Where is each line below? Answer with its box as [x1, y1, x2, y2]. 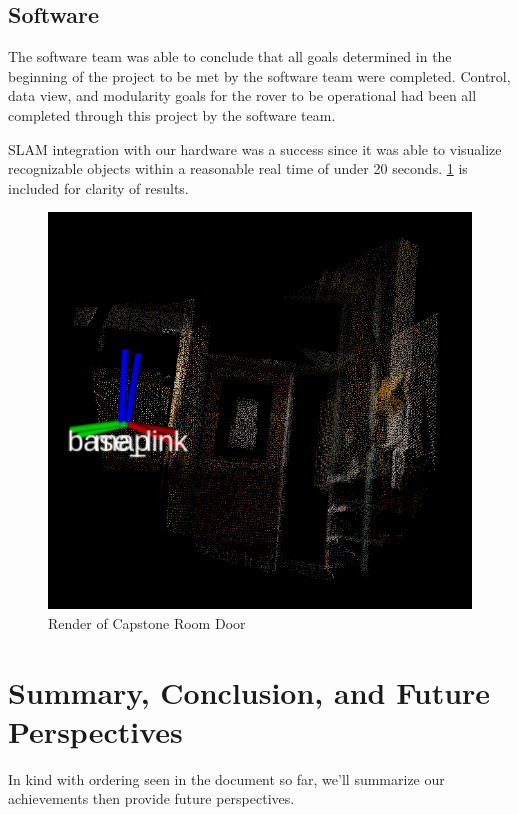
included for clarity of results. [8, 177, 189, 198]
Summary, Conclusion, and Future [8, 671, 491, 712]
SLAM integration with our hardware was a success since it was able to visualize [8, 138, 502, 159]
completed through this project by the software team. [8, 104, 336, 125]
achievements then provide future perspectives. [8, 788, 295, 809]
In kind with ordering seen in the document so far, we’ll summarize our [8, 768, 445, 789]
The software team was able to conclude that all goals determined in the [8, 46, 452, 67]
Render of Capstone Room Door [48, 612, 246, 633]
